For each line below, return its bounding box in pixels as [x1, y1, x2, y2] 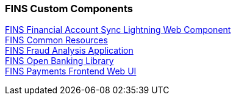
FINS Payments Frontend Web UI [5, 66, 137, 77]
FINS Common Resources [5, 35, 108, 46]
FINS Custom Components [5, 2, 133, 15]
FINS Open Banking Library [5, 55, 114, 66]
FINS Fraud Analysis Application [5, 45, 134, 56]
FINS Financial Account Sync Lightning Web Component [5, 24, 231, 35]
